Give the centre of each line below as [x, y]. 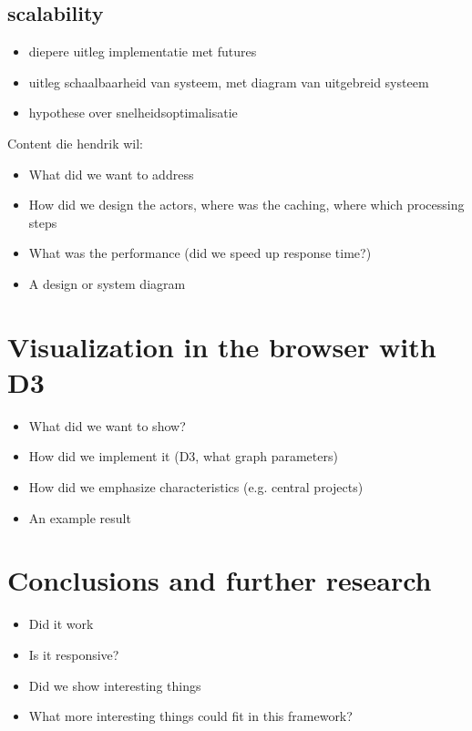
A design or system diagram [107, 283]
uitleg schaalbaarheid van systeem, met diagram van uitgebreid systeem [229, 82]
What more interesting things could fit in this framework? [190, 716]
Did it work [61, 624]
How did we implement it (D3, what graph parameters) [183, 456]
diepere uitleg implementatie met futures [143, 51]
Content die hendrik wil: [76, 143]
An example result [80, 517]
